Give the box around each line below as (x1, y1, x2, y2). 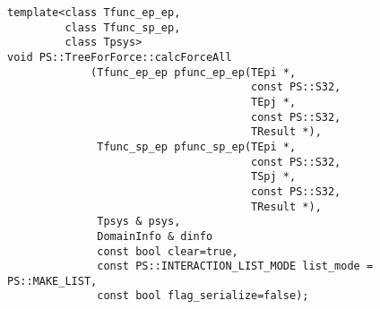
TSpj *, (251, 170, 297, 184)
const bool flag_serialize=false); (97, 289, 309, 303)
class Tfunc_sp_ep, (65, 21, 181, 34)
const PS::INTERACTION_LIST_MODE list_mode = (97, 260, 374, 273)
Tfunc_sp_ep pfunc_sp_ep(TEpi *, (97, 140, 297, 153)
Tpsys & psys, (97, 215, 181, 228)
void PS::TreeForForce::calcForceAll (7, 50, 232, 64)
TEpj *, (251, 95, 297, 108)
